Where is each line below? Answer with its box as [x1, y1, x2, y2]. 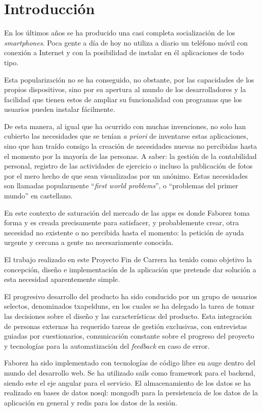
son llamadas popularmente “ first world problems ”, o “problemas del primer [4, 180, 238, 191]
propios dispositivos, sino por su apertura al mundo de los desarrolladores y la [4, 84, 246, 95]
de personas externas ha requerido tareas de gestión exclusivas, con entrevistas [4, 320, 247, 331]
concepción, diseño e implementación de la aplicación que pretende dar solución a [4, 264, 256, 274]
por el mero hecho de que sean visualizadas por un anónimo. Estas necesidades [4, 170, 248, 181]
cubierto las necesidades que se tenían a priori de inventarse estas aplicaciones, [4, 131, 248, 141]
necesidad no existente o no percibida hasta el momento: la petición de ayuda [4, 227, 244, 237]
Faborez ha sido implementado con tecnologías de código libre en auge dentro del [4, 357, 255, 368]
